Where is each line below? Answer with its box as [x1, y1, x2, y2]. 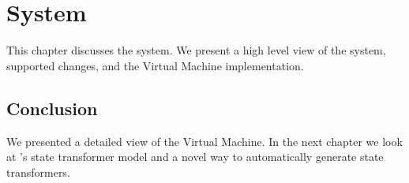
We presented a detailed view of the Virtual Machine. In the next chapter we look [6, 133, 403, 149]
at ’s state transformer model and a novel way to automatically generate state [6, 148, 384, 165]
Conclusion [6, 95, 98, 120]
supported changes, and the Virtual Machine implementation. [6, 57, 304, 73]
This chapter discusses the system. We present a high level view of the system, [6, 42, 386, 58]
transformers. [6, 163, 70, 180]
